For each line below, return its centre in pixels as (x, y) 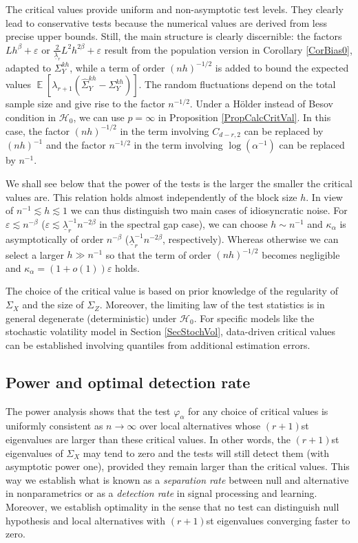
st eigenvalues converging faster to (278, 520)
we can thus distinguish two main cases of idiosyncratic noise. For (209, 210)
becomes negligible (301, 254)
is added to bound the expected (282, 67)
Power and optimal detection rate (128, 382)
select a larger (35, 254)
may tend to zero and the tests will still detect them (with (206, 452)
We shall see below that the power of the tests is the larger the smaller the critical (179, 183)
